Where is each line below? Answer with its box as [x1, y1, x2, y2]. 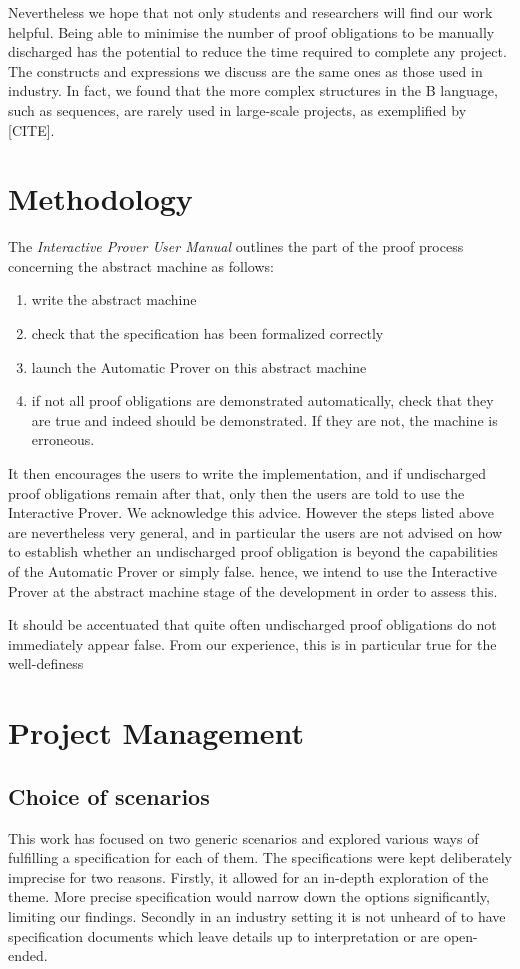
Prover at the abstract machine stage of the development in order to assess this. [8, 580, 498, 601]
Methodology [8, 178, 193, 219]
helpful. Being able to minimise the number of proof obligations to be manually [8, 21, 495, 42]
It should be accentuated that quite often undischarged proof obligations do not [8, 614, 497, 635]
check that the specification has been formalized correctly [31, 323, 384, 344]
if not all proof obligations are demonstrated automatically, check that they [31, 390, 494, 411]
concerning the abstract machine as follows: [8, 255, 274, 276]
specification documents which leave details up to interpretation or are [8, 925, 440, 946]
